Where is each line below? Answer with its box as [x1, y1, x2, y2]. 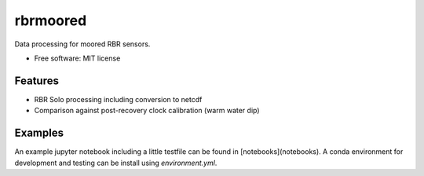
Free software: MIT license [34, 53, 121, 63]
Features [14, 74, 59, 87]
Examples [14, 126, 64, 140]
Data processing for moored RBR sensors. [14, 39, 151, 49]
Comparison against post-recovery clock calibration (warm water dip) [34, 106, 260, 115]
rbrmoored [14, 12, 87, 29]
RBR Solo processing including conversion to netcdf [34, 94, 203, 104]
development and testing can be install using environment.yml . [14, 158, 217, 167]
